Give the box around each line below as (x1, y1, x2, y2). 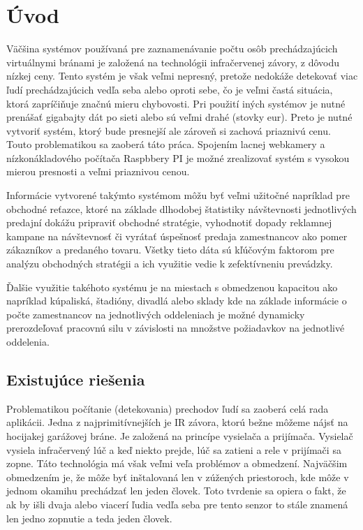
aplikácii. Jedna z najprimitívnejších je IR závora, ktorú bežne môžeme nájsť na (6, 415, 348, 429)
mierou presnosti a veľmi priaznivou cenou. (6, 164, 190, 179)
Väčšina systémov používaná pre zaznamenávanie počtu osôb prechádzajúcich (6, 41, 338, 56)
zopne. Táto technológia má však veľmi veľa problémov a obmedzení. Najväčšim (6, 456, 348, 471)
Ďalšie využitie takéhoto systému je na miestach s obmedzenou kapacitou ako (6, 279, 338, 294)
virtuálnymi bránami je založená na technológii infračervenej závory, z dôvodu (6, 54, 340, 69)
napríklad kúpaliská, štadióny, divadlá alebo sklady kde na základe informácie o (6, 293, 347, 308)
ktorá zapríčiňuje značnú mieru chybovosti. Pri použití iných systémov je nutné (6, 96, 346, 110)
